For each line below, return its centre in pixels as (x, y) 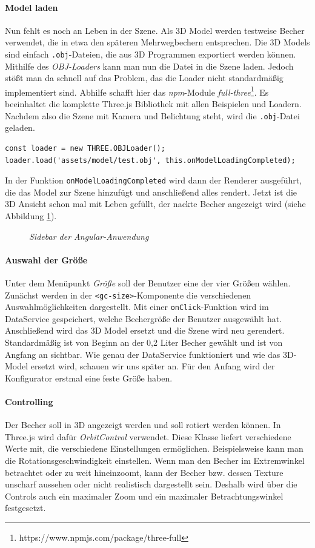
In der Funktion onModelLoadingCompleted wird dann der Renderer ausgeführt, (154, 180)
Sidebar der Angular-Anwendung (89, 236)
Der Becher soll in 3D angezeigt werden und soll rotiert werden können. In (143, 425)
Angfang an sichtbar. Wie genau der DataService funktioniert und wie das (143, 354)
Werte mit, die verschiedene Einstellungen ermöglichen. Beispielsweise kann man (154, 448)
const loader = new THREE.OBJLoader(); (85, 148)
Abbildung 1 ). (31, 215)
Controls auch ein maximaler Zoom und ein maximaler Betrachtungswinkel (144, 496)
